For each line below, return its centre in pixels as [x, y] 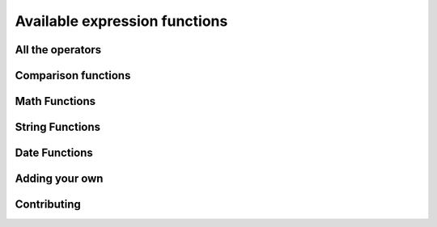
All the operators [58, 50]
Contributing [48, 205]
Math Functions [55, 101]
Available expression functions [121, 21]
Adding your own [59, 179]
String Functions [58, 127]
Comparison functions [73, 76]
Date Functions [54, 153]
